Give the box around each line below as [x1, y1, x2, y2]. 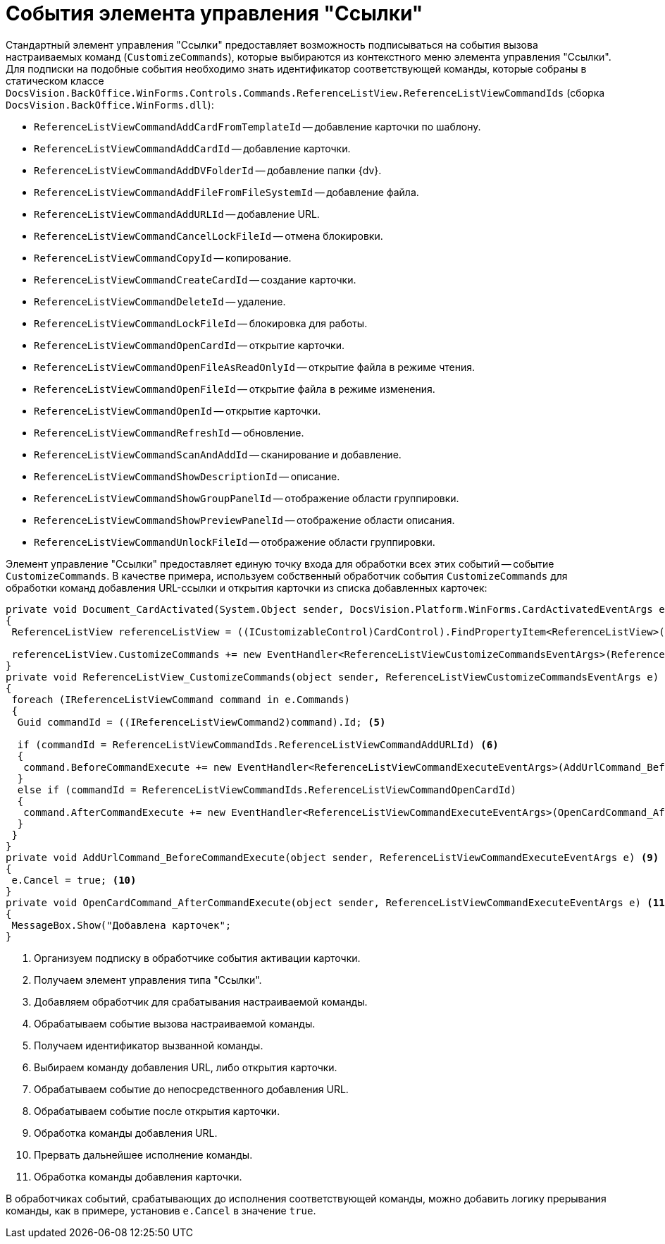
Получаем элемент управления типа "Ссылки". [34, 973, 262, 986]
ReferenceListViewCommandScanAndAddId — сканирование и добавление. [34, 448, 402, 461]
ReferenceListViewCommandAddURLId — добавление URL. [34, 207, 320, 220]
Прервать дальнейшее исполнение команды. [34, 1148, 253, 1161]
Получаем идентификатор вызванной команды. [34, 1039, 263, 1051]
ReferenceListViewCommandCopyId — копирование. [34, 251, 292, 264]
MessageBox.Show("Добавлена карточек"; [11, 919, 232, 931]
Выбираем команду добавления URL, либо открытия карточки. [34, 1061, 337, 1073]
